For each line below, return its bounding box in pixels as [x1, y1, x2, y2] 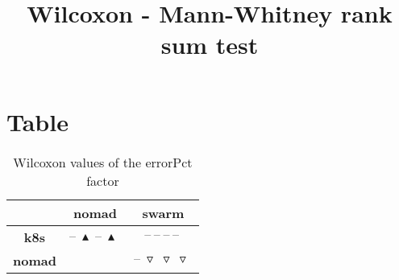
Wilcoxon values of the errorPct [13, 152, 193, 171]
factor [86, 171, 119, 190]
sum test [160, 28, 259, 61]
